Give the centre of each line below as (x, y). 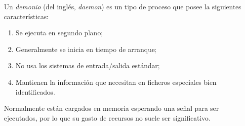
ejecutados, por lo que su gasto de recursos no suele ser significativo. (107, 117)
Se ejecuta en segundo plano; (59, 33)
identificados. (35, 91)
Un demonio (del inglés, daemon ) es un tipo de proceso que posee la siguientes (123, 6)
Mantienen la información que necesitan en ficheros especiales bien (116, 82)
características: (26, 16)
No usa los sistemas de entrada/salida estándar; (88, 65)
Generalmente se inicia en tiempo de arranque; (86, 49)
